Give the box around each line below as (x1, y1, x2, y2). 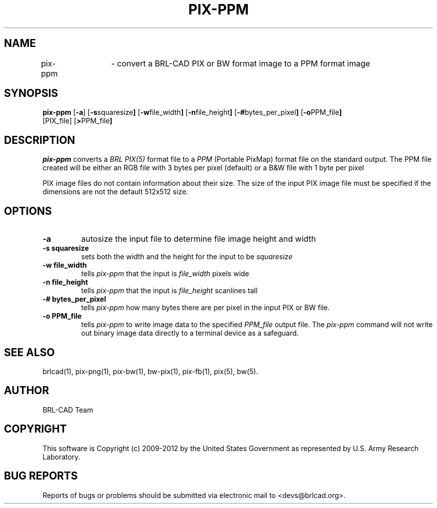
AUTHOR (4, 384, 49, 397)
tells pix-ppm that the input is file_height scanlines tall (81, 286, 258, 295)
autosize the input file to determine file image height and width (81, 234, 316, 244)
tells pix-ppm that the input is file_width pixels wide (81, 269, 249, 278)
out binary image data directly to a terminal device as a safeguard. (81, 329, 299, 338)
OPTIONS (4, 204, 52, 217)
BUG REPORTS (4, 470, 78, 483)
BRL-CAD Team (42, 405, 93, 414)
